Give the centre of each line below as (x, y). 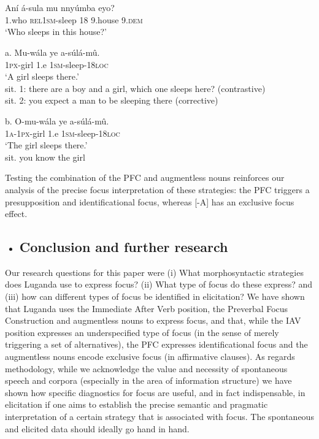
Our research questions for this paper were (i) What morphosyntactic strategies (154, 272)
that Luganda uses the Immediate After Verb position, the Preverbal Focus (147, 308)
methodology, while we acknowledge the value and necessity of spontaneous (146, 368)
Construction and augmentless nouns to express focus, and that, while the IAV (153, 320)
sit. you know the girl (45, 157)
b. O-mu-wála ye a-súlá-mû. (57, 120)
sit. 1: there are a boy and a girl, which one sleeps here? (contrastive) (135, 88)
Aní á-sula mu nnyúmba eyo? (60, 8)
